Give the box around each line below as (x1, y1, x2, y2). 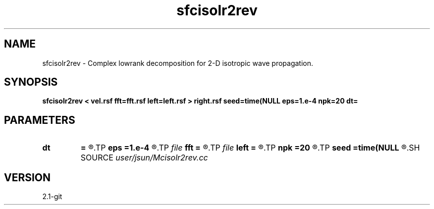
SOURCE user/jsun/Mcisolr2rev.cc (80, 153, 208, 163)
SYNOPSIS (4, 76, 58, 89)
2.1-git (42, 192, 62, 201)
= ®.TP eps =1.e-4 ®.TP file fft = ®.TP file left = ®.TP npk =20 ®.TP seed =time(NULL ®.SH (80, 143, 420, 153)
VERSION (4, 171, 51, 184)
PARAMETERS (4, 113, 75, 126)
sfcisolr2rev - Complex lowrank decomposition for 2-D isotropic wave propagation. (42, 58, 314, 67)
